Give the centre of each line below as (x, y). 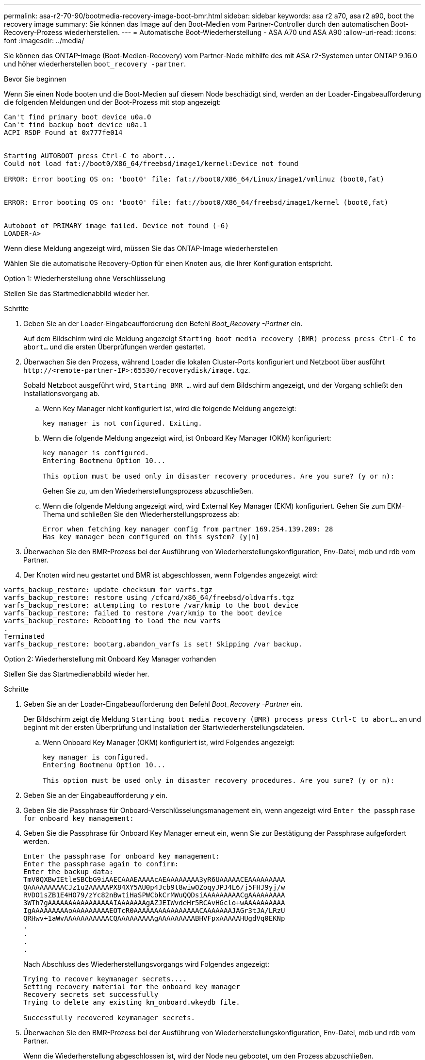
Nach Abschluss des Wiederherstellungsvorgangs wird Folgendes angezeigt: (147, 964)
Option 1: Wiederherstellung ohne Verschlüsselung (85, 278)
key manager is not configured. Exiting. (123, 423)
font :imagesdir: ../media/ (44, 41)
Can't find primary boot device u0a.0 (78, 117)
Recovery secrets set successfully (91, 994)
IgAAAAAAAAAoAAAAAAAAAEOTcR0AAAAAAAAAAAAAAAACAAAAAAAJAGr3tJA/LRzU (154, 911)
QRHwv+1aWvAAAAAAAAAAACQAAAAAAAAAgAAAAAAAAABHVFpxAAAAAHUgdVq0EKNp (154, 918)
